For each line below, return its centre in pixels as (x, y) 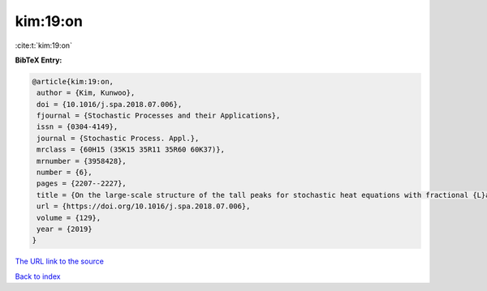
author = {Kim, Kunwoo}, (86, 93)
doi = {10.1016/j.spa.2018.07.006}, (110, 104)
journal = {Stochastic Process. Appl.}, (118, 138)
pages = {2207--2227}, (82, 184)
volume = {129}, (69, 218)
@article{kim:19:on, (73, 81)
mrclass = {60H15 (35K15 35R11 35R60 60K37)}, (131, 150)
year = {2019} (65, 229)
